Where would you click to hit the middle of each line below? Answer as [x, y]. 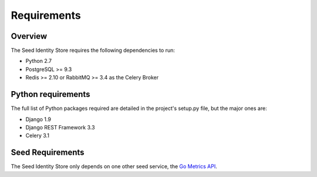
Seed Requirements [48, 153]
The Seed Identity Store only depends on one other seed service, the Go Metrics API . [114, 166]
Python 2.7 [39, 61]
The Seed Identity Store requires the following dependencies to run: [93, 51]
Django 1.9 [38, 119]
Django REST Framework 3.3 [60, 127]
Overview [29, 36]
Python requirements [50, 94]
